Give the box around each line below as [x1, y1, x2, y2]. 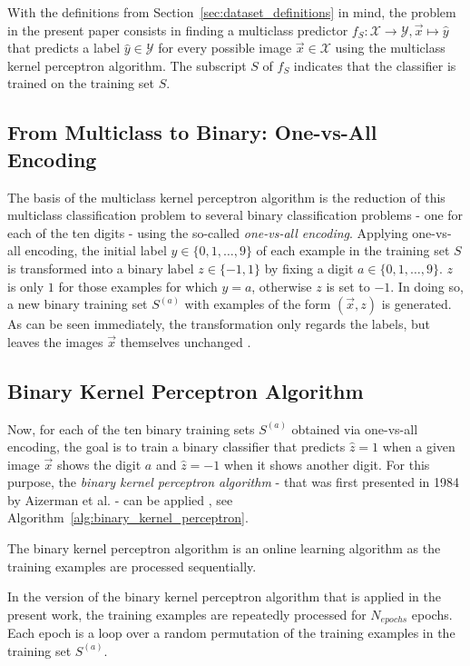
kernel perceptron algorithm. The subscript [7, 55, 247, 75]
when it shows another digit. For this [223, 454, 430, 473]
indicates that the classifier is [293, 55, 456, 75]
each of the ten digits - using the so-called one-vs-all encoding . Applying [7, 223, 408, 242]
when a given [382, 437, 455, 456]
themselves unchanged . [120, 332, 251, 351]
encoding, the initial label [24, 241, 167, 260]
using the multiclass [335, 38, 446, 57]
